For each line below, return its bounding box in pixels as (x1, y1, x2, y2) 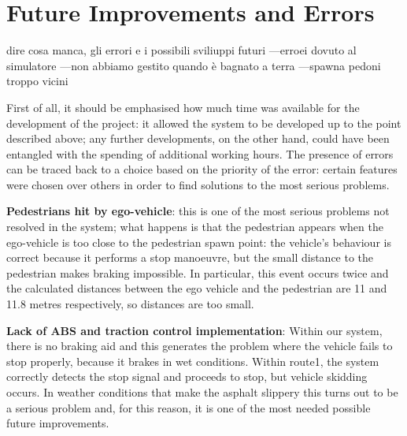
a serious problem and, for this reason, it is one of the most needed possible (6, 399, 371, 416)
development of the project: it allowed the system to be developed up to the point (6, 114, 401, 131)
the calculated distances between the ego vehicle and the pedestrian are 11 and (6, 280, 387, 296)
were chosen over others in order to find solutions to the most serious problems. (6, 176, 390, 192)
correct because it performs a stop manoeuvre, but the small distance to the (6, 249, 374, 266)
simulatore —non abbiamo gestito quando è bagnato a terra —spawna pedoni (6, 57, 381, 73)
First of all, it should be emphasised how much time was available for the (6, 99, 360, 115)
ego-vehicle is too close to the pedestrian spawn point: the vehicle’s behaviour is (6, 233, 391, 250)
